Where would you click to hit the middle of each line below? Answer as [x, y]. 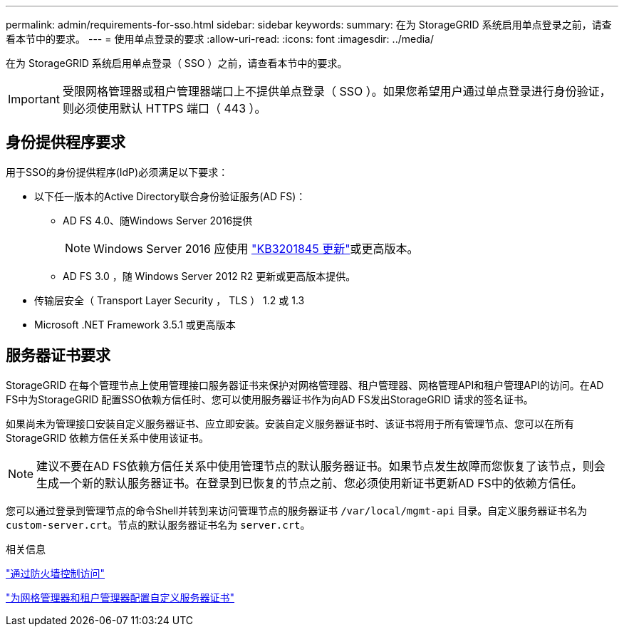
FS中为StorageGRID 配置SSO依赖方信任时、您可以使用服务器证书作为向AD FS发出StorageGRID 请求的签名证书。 [270, 399]
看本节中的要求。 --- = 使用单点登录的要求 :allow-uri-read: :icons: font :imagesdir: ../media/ [220, 39]
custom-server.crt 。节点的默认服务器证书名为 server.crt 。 [158, 524]
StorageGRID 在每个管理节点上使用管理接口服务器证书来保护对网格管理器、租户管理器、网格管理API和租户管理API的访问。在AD [305, 385]
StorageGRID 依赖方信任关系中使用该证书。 [107, 437]
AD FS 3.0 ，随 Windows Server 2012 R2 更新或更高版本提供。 [209, 276]
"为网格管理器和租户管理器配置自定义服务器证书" [120, 597]
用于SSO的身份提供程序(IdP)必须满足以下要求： [117, 172]
